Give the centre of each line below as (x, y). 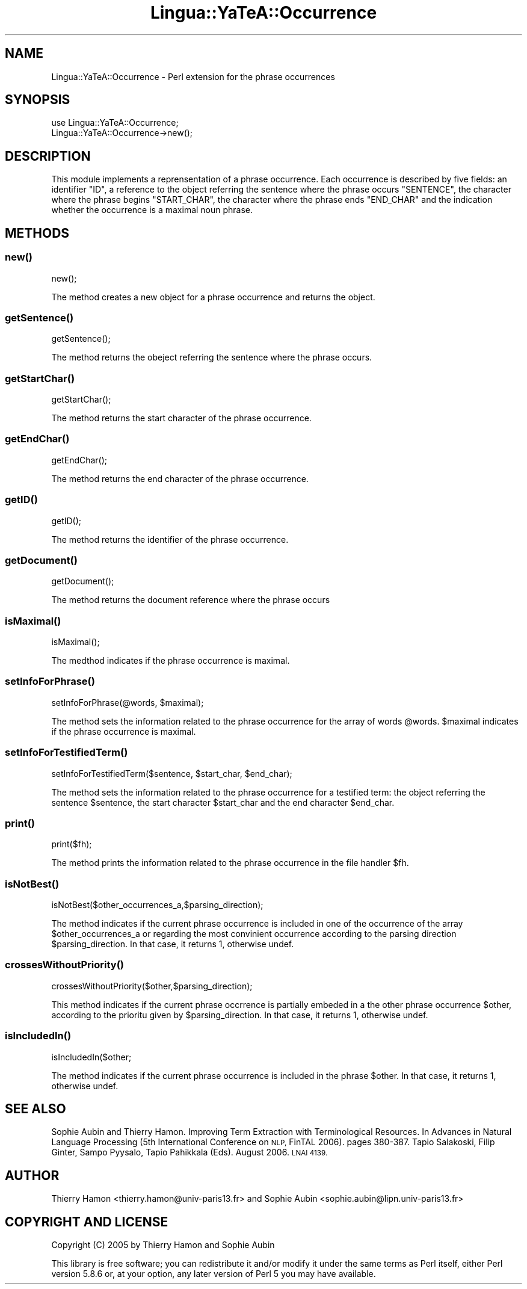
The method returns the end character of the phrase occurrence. (180, 478)
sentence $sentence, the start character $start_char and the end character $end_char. (223, 802)
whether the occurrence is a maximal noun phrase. (152, 210)
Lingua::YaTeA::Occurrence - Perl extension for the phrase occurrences (193, 76)
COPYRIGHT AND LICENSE (87, 1222)
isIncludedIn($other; (91, 1057)
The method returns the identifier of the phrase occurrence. (170, 539)
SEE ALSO (35, 1108)
